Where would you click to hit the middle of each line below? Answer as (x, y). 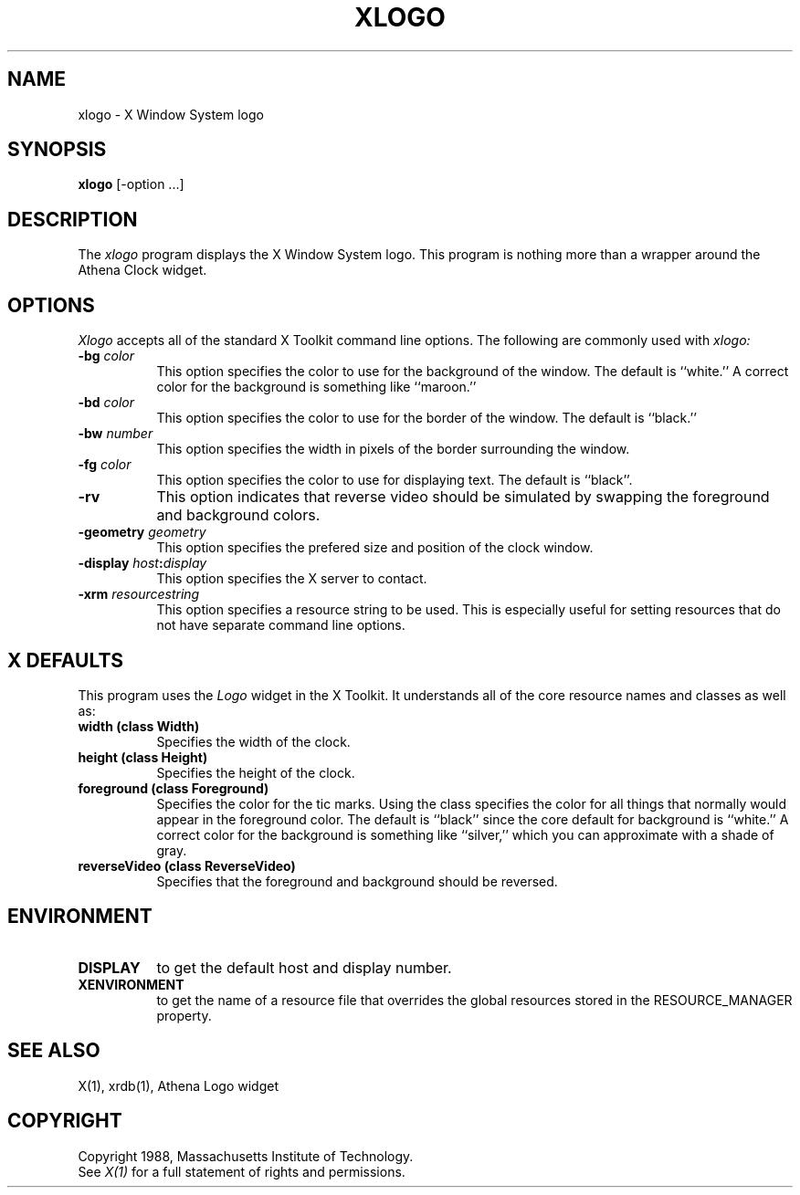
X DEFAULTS (66, 660)
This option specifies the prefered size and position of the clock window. (375, 548)
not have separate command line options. (281, 625)
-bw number (116, 434)
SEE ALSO (54, 1051)
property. (184, 1015)
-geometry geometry (142, 532)
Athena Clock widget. (142, 270)
